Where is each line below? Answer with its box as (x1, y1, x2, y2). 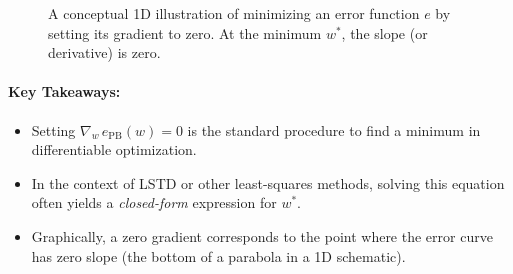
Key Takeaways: (8, 81, 121, 102)
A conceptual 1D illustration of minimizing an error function (48, 3, 420, 23)
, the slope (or (341, 22, 428, 43)
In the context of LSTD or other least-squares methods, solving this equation (31, 172, 505, 193)
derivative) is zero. (48, 42, 161, 63)
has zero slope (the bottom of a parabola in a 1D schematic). (31, 245, 406, 266)
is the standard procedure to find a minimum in (187, 119, 481, 140)
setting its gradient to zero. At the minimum (48, 22, 322, 43)
